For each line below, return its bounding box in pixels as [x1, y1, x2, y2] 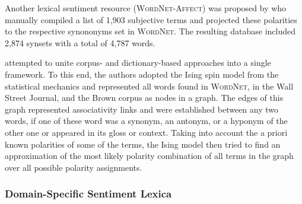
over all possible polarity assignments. [5, 161, 142, 173]
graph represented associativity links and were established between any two [5, 103, 279, 115]
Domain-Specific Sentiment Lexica [5, 186, 172, 201]
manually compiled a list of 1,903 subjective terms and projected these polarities [5, 13, 297, 26]
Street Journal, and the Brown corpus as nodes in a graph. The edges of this [5, 91, 284, 104]
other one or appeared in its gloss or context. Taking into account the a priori [5, 126, 288, 138]
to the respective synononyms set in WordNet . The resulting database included [5, 25, 296, 37]
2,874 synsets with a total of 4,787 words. [5, 36, 155, 49]
